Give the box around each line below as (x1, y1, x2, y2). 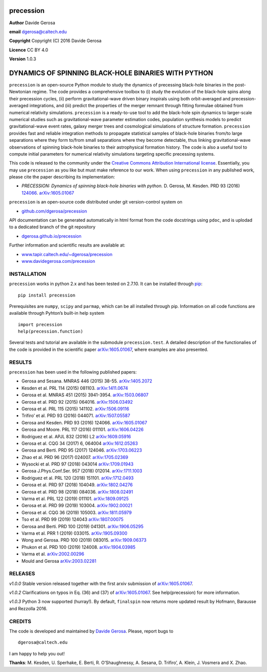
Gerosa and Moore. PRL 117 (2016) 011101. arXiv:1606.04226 (21, 426, 144, 432)
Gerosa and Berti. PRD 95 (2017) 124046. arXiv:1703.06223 (21, 447, 142, 453)
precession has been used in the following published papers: (9, 369, 137, 375)
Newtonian (9, 89, 32, 95)
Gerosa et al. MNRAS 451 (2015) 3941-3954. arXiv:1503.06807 (21, 392, 149, 398)
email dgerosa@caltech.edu (9, 29, 67, 35)
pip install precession (18, 292, 76, 298)
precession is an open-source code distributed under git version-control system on (9, 199, 182, 205)
